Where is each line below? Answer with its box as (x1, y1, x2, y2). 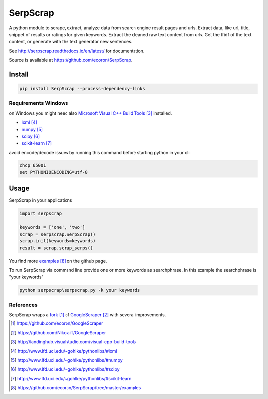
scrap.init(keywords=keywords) (19, 239, 96, 244)
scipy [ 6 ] (21, 133, 40, 139)
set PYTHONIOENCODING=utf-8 (19, 169, 88, 175)
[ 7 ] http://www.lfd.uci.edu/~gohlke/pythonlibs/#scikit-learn (10, 375, 132, 381)
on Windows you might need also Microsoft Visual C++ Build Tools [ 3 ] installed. (9, 110, 172, 116)
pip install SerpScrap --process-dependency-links (19, 86, 146, 92)
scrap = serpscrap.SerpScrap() (19, 231, 96, 237)
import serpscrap (19, 210, 62, 216)
